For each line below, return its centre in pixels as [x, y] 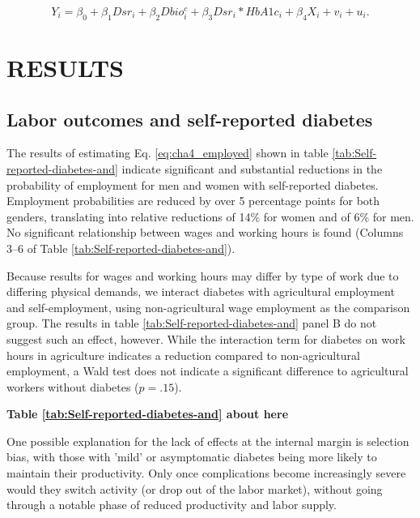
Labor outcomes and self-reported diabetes [190, 119]
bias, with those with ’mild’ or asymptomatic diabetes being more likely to [192, 457]
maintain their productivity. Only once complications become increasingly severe [206, 473]
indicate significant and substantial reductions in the [252, 168]
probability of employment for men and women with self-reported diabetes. [193, 184]
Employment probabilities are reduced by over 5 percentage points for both [193, 201]
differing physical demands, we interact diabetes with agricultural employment [201, 291]
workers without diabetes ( [73, 386]
